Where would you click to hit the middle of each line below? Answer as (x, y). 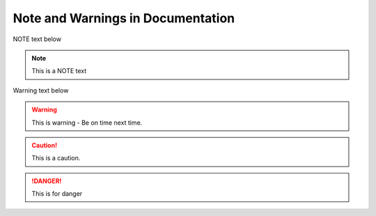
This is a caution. (56, 158)
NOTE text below (37, 39)
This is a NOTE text (59, 71)
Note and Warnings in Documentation (124, 18)
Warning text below (41, 90)
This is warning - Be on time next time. (87, 123)
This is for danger (57, 194)
